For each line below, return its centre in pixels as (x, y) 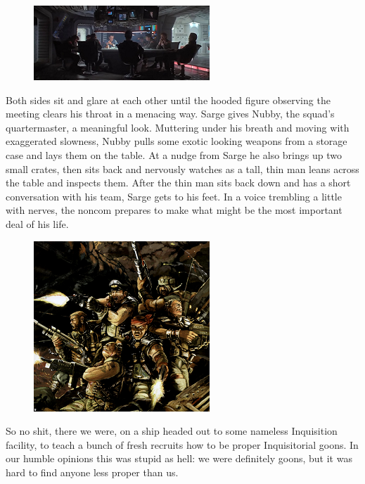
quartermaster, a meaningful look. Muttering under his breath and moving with (178, 127)
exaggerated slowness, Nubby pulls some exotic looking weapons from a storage (177, 141)
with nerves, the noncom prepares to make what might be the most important (174, 210)
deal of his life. (37, 223)
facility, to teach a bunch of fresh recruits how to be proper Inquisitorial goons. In (182, 444)
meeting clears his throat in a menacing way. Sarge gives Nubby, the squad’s (170, 114)
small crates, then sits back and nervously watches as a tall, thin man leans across (182, 168)
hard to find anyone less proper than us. (92, 472)
